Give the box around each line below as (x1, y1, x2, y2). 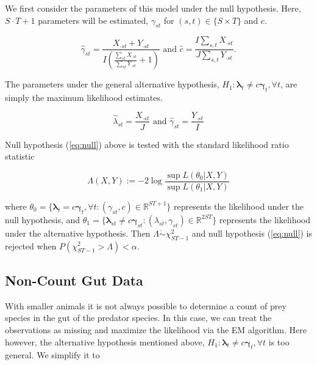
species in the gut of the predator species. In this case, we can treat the (5, 311, 272, 324)
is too (268, 335, 290, 348)
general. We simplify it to (5, 348, 100, 361)
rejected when (5, 239, 57, 252)
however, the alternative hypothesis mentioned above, (5, 335, 205, 348)
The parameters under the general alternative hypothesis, (5, 78, 219, 90)
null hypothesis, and (5, 213, 80, 226)
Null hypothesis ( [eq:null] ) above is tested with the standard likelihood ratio (5, 138, 289, 150)
